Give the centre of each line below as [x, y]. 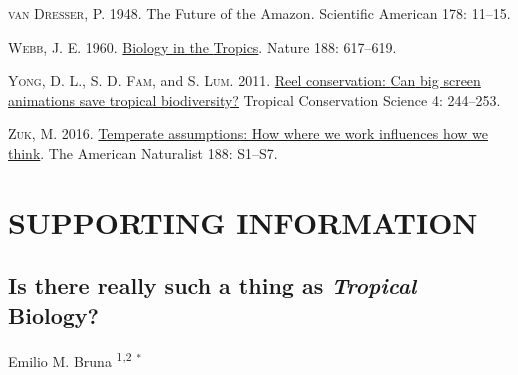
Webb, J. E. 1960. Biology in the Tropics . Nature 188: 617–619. [202, 46]
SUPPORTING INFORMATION [243, 221]
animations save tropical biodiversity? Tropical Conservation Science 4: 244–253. [254, 99]
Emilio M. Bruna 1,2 [70, 359]
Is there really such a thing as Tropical [212, 285]
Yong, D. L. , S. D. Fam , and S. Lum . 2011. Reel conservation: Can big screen [244, 80]
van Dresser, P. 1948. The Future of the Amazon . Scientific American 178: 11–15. [259, 13]
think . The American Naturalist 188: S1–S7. [143, 152]
